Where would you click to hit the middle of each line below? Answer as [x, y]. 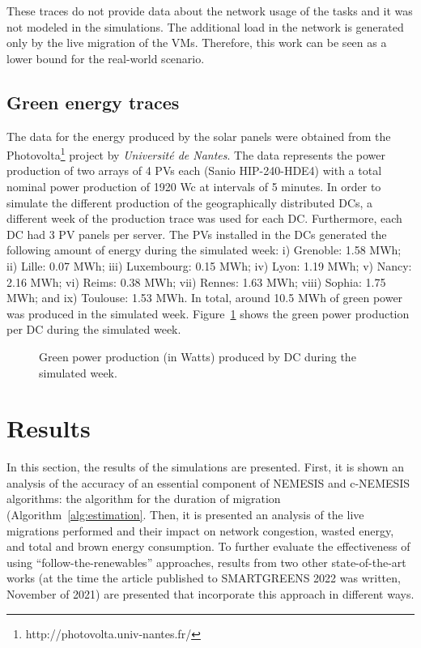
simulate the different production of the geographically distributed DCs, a [190, 202]
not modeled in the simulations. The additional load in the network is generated [205, 26]
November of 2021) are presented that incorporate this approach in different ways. [210, 594]
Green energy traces [93, 102]
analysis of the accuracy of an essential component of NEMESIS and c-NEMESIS [208, 482]
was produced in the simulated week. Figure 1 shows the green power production [208, 313]
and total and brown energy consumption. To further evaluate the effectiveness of [208, 546]
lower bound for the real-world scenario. [106, 58]
